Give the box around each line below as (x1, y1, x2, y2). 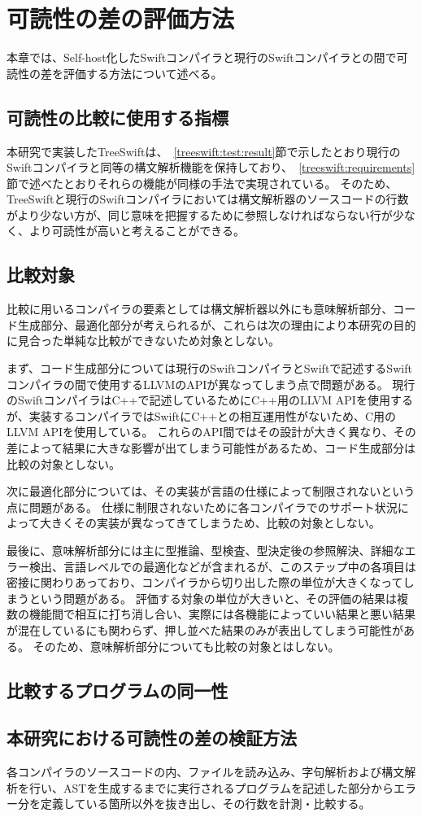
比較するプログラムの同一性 (7, 677, 228, 702)
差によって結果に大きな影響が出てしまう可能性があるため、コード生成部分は (7, 439, 415, 457)
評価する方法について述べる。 (63, 64, 223, 81)
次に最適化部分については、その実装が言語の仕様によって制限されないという (7, 483, 415, 500)
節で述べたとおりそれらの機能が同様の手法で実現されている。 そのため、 (7, 174, 398, 191)
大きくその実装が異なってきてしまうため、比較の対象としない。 (39, 514, 381, 531)
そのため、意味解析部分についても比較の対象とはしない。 (33, 637, 340, 654)
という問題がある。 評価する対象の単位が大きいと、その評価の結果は (28, 589, 398, 606)
